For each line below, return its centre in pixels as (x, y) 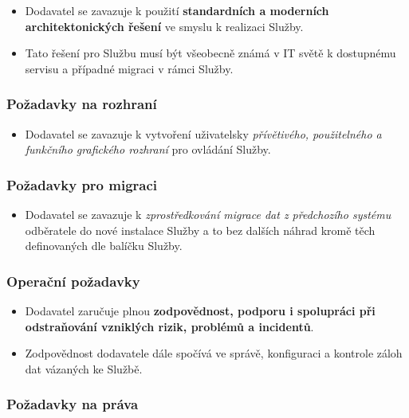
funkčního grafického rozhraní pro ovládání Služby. (148, 149)
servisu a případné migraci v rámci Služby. (129, 68)
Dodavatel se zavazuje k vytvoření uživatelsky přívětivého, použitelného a (203, 133)
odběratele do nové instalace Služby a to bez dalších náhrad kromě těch (200, 230)
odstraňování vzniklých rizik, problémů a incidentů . (169, 326)
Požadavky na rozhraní (82, 104)
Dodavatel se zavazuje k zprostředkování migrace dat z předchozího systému (208, 214)
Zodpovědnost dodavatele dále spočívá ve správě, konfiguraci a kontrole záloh (214, 353)
